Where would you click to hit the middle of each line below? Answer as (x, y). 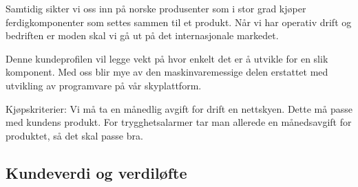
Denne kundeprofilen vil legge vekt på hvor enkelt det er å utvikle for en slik (167, 58)
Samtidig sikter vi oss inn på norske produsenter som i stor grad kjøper (156, 8)
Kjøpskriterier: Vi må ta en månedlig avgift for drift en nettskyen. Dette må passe (179, 108)
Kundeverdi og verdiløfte (96, 172)
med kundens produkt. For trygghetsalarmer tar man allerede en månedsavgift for (179, 122)
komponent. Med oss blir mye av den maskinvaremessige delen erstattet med (167, 72)
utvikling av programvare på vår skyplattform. (104, 85)
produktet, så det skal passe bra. (74, 135)
